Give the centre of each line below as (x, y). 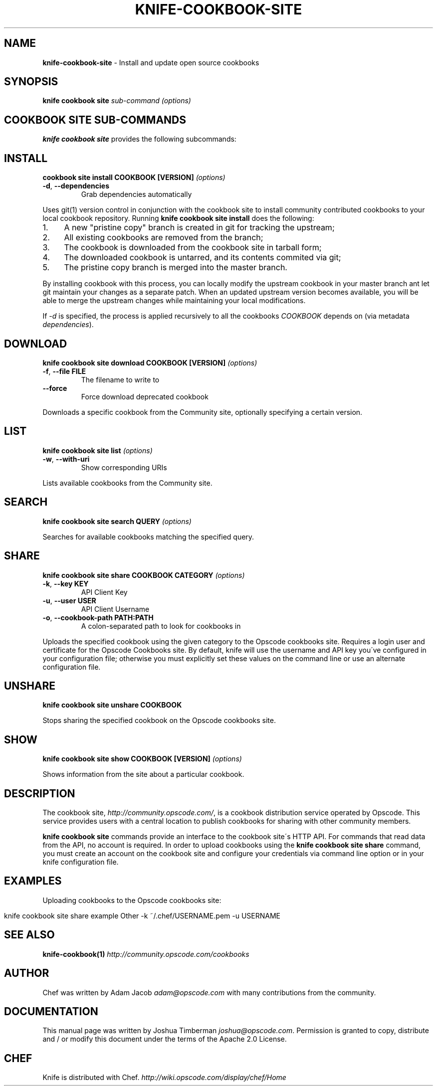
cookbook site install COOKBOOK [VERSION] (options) (134, 178)
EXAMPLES (33, 881)
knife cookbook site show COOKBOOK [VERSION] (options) (142, 759)
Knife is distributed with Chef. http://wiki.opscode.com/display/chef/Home (164, 1078)
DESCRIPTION (40, 793)
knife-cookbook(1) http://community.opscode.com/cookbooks (146, 954)
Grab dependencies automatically (136, 194)
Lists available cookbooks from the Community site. (127, 483)
